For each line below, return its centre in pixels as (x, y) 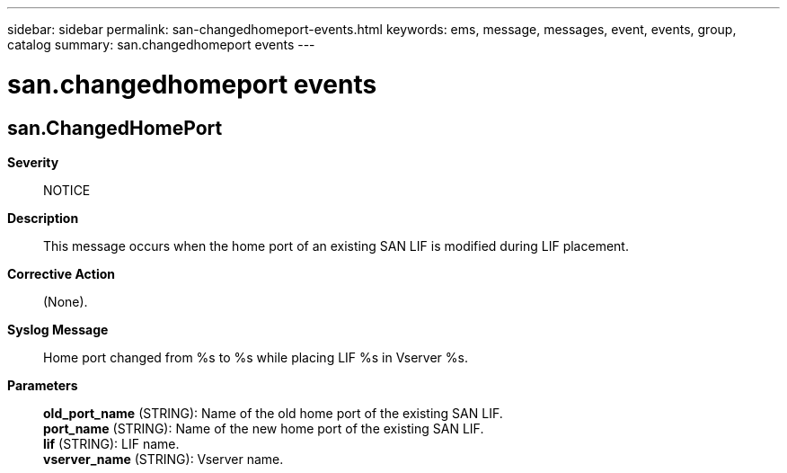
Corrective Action (61, 273)
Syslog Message (58, 329)
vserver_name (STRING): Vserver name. (164, 459)
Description (43, 218)
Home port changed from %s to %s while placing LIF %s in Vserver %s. (256, 357)
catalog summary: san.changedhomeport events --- (161, 45)
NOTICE (67, 190)
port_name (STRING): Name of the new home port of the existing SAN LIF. (264, 428)
